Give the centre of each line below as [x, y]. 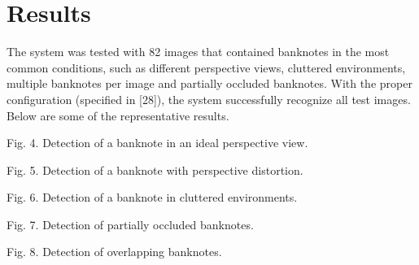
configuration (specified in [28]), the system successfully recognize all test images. [209, 99]
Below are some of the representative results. [118, 115]
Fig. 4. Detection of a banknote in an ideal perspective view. [157, 143]
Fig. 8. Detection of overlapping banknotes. [114, 252]
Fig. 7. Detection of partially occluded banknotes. [130, 224]
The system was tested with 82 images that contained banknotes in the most [198, 52]
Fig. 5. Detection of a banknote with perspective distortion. [155, 169]
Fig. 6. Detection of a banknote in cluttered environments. [152, 197]
